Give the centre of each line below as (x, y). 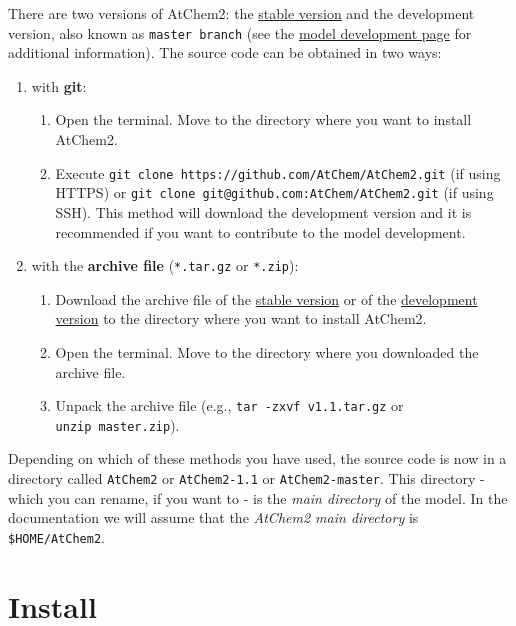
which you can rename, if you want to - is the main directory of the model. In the (258, 497)
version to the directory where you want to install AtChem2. (241, 318)
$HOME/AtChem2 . (56, 536)
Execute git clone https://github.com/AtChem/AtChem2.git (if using (278, 172)
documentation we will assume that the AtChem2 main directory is (213, 517)
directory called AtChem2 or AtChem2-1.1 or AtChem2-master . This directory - (246, 478)
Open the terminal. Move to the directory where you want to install (263, 119)
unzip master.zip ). (117, 424)
